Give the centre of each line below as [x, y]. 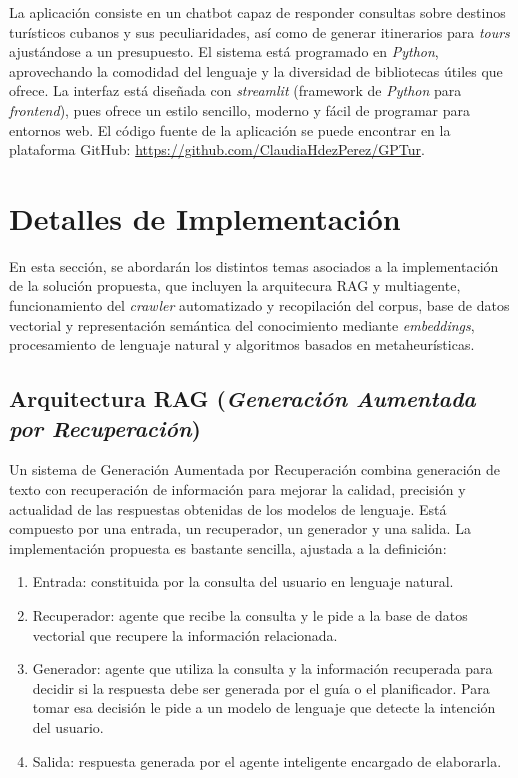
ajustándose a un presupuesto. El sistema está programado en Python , [224, 51]
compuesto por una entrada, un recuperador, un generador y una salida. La [240, 528]
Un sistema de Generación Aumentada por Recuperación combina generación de [254, 469]
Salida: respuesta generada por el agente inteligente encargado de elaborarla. [267, 760]
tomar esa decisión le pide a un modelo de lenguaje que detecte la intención [264, 707]
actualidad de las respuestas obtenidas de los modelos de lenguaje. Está [228, 508]
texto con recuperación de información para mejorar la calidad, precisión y [237, 489]
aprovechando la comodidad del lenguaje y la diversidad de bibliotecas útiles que [256, 70]
